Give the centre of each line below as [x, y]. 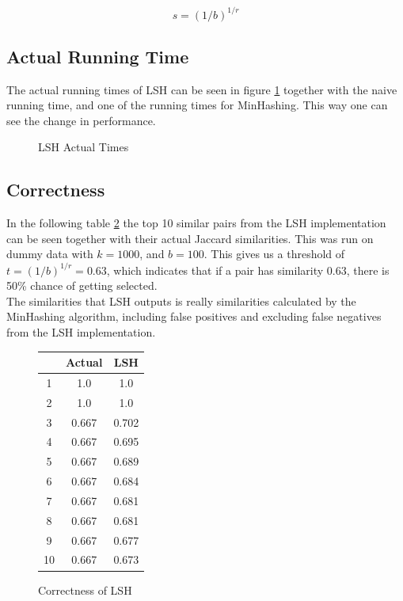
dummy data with [50, 254]
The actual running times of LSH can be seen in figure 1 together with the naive [202, 89]
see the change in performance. [81, 120]
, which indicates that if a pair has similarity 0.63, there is [248, 270]
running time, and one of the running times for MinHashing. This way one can [197, 105]
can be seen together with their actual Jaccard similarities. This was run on [190, 238]
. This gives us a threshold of [274, 254]
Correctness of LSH [85, 590]
